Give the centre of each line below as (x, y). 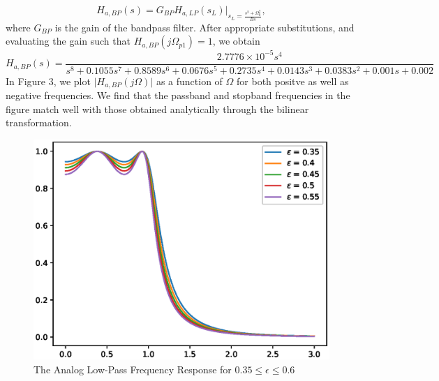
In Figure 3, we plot (48, 81)
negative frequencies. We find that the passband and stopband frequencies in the (178, 95)
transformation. (39, 122)
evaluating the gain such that (68, 41)
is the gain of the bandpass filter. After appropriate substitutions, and (204, 27)
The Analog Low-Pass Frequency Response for (133, 369)
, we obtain (236, 41)
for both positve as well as (293, 81)
